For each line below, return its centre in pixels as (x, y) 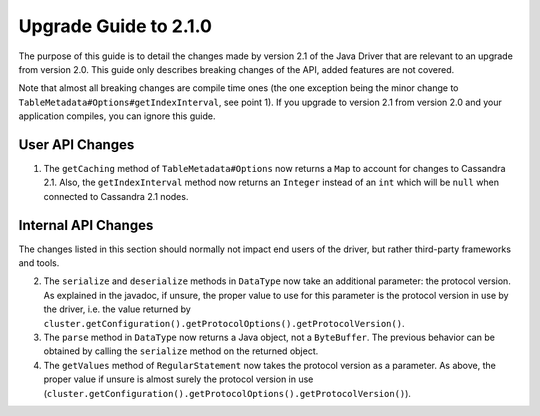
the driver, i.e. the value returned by (117, 309)
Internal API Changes (86, 225)
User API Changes (76, 144)
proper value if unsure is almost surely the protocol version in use (178, 379)
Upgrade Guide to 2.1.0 (115, 26)
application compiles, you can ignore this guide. (117, 116)
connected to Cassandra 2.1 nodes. (116, 196)
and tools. (39, 263)
